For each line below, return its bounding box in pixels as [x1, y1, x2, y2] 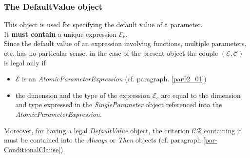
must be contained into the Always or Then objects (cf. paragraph [4, 135, 201, 145]
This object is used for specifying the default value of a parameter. [4, 19, 203, 30]
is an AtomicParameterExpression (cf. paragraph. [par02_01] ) [22, 74, 207, 84]
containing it [204, 125, 242, 135]
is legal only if [4, 57, 46, 67]
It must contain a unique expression [4, 29, 116, 39]
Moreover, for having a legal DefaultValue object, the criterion [4, 125, 190, 135]
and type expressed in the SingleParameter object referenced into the [15, 99, 222, 110]
